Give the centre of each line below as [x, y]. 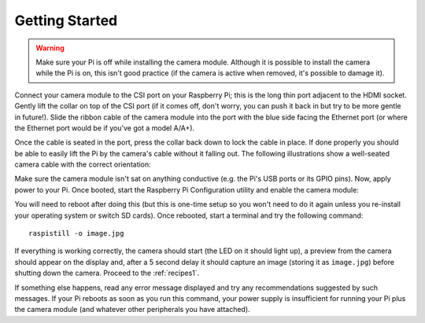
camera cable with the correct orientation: [83, 164]
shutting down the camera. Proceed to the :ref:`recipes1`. [107, 273]
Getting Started [66, 20]
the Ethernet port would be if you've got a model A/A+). [105, 128]
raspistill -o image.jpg [76, 233]
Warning [50, 48]
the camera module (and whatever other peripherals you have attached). [133, 310]
